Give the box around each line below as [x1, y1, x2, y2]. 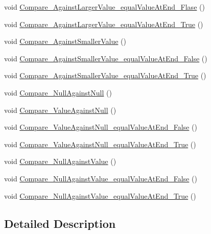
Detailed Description [4, 215, 116, 231]
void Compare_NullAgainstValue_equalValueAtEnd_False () [4, 173, 197, 183]
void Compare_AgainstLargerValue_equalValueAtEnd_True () [4, 18, 203, 29]
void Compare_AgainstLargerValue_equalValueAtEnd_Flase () [4, 2, 205, 12]
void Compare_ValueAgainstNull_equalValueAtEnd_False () [4, 122, 197, 132]
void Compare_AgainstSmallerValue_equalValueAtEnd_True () [4, 70, 206, 81]
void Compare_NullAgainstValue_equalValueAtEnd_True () [4, 190, 196, 201]
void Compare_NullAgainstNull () [4, 87, 112, 98]
